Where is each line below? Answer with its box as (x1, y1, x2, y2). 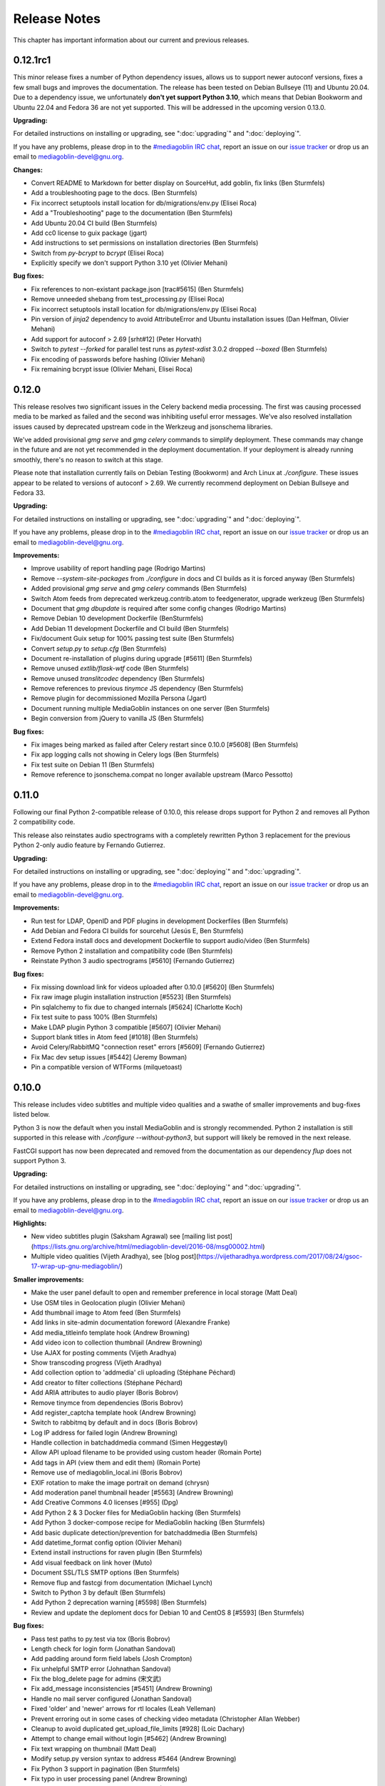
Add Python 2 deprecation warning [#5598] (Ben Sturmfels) (31, 1598, 207, 1607)
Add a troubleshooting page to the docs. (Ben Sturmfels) (31, 189, 197, 197)
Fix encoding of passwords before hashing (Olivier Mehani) (31, 354, 206, 364)
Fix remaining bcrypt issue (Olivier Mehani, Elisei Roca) (31, 365, 193, 373)
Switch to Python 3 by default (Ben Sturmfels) (31, 1588, 166, 1597)
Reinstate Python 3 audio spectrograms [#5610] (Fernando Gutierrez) (31, 957, 235, 965)
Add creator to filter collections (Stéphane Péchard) (31, 1378, 183, 1387)
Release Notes (13, 11, 101, 26)
